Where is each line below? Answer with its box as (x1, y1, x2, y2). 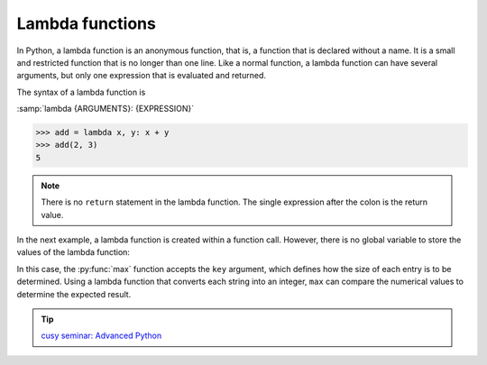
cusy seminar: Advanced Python (41, 330, 162, 342)
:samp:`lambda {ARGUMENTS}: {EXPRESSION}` (16, 104, 194, 114)
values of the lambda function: (16, 247, 131, 258)
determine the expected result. (16, 288, 132, 299)
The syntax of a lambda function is (16, 87, 146, 97)
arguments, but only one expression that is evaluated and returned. (16, 70, 266, 81)
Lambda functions (16, 14, 157, 33)
